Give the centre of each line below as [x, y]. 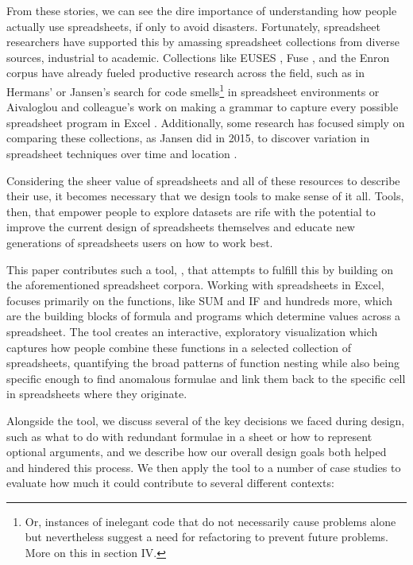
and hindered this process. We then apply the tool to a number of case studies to [204, 467]
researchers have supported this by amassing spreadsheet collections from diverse [203, 42]
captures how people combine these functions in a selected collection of [179, 347]
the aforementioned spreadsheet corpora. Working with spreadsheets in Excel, [195, 285]
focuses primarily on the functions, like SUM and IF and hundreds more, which [200, 300]
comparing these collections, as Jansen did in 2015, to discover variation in [188, 138]
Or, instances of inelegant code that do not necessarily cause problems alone [210, 521]
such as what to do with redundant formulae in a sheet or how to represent [189, 436]
